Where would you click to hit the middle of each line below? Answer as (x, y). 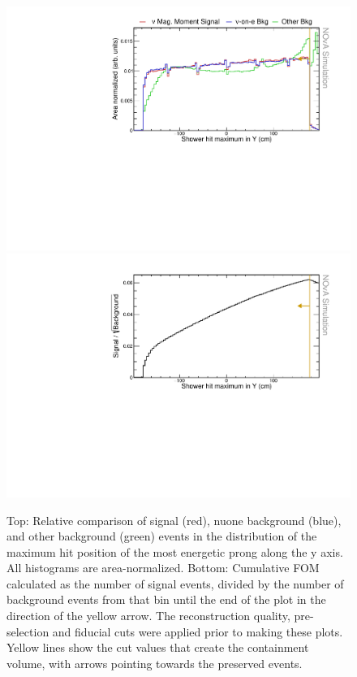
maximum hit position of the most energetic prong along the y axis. (175, 551)
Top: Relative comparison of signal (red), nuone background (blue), (174, 520)
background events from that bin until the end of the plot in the (166, 599)
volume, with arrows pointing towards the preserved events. (155, 663)
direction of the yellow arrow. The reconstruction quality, (148, 616)
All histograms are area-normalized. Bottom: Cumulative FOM (163, 568)
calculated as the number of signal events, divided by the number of (175, 583)
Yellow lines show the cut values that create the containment (158, 647)
